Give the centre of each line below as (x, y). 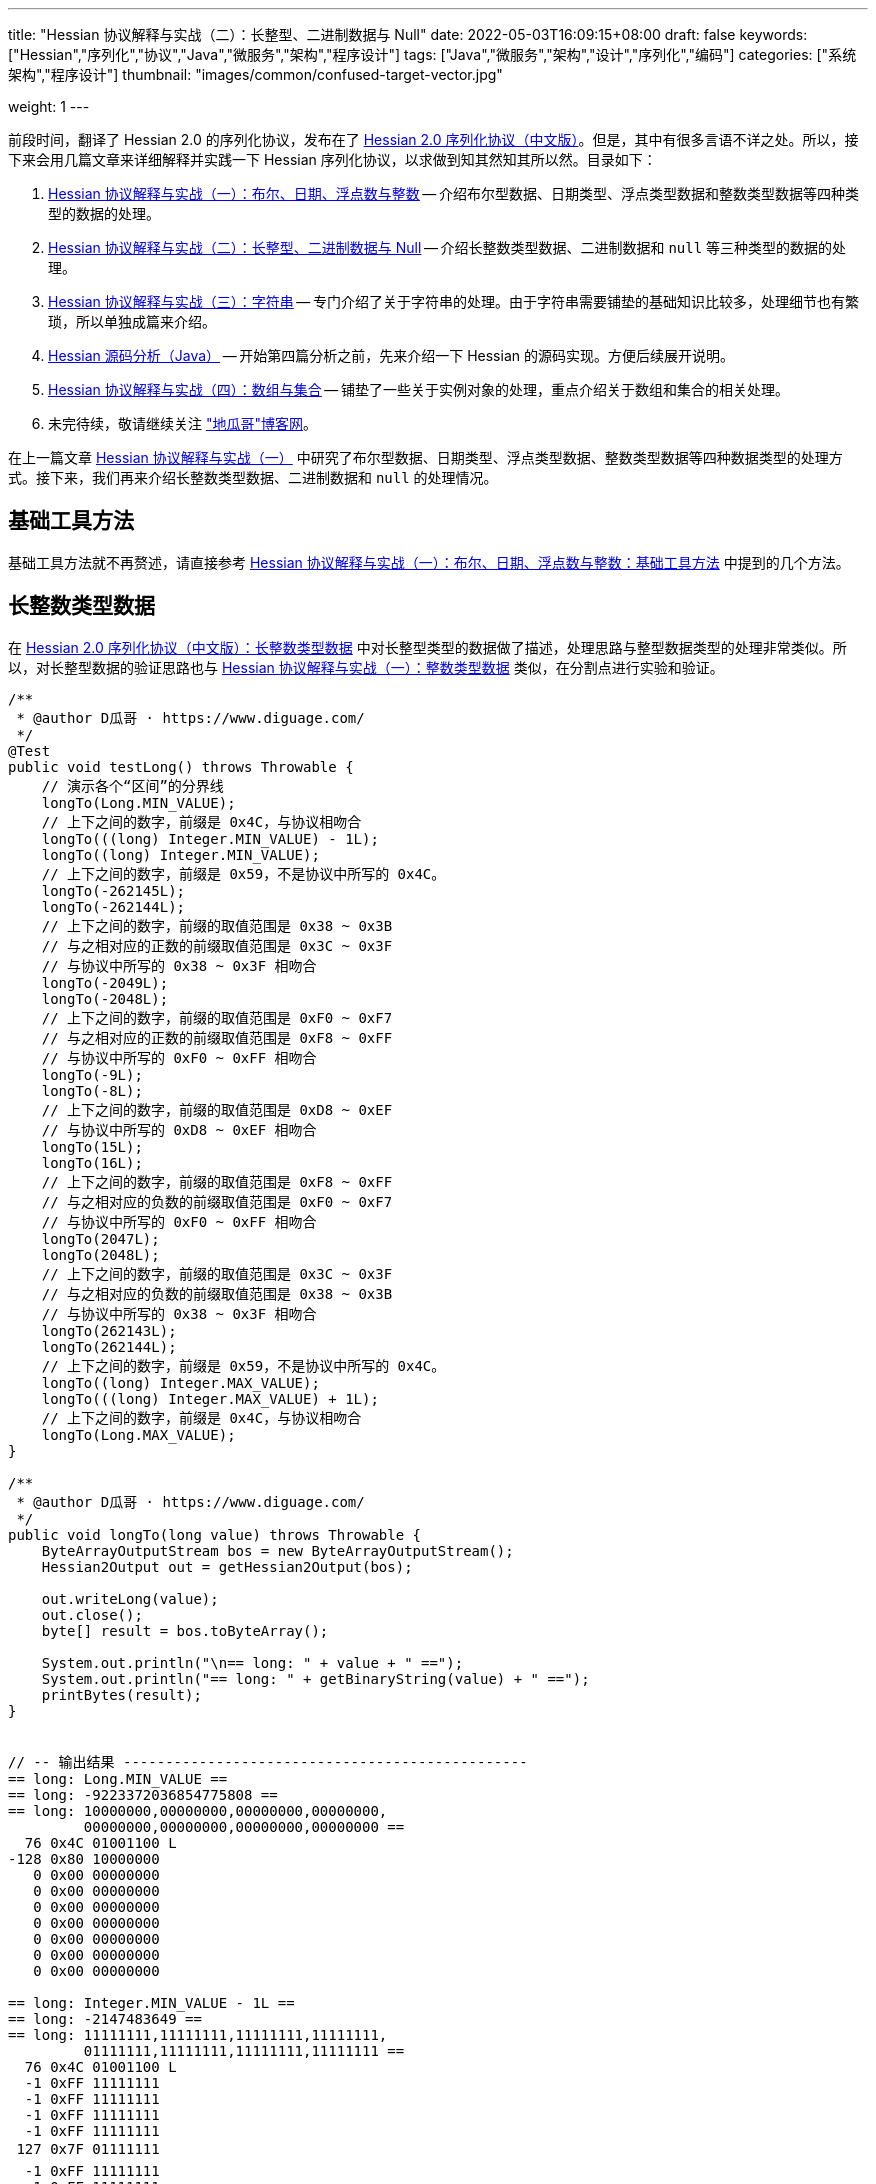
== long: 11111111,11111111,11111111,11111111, (198, 2034)
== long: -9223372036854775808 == (143, 1794)
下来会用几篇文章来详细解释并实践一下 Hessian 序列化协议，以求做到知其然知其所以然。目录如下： (332, 159)
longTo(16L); (92, 1162)
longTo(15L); (92, 1146)
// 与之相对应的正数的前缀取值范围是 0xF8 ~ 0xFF (217, 1037)
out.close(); (92, 1614)
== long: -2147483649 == (105, 2018)
